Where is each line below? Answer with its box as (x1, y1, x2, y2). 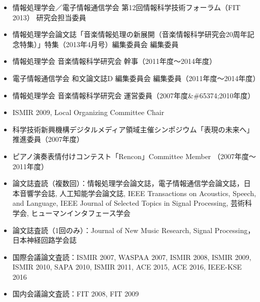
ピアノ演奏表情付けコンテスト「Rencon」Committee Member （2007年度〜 (12, 150, 256, 161)
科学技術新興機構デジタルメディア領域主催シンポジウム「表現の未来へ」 (12, 124, 254, 134)
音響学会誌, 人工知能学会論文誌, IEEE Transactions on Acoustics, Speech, (19, 187, 256, 198)
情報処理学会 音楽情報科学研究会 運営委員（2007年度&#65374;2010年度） (12, 90, 255, 100)
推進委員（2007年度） (12, 134, 84, 144)
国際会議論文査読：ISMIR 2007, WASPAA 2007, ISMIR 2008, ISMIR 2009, (12, 251, 251, 262)
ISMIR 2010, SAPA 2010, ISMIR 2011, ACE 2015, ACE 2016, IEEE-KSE (12, 261, 242, 272)
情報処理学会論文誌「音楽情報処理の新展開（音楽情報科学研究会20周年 (12, 29, 247, 40)
